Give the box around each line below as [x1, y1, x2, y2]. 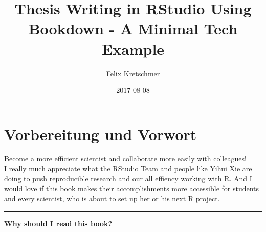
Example [101, 38, 165, 59]
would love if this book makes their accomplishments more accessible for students [4, 183, 259, 194]
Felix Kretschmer [106, 67, 160, 78]
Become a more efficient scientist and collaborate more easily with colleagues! [4, 153, 247, 164]
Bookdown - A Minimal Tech [28, 18, 238, 39]
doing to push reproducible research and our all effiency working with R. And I [4, 173, 252, 183]
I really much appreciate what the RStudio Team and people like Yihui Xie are [4, 163, 252, 174]
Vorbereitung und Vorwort [4, 123, 197, 144]
